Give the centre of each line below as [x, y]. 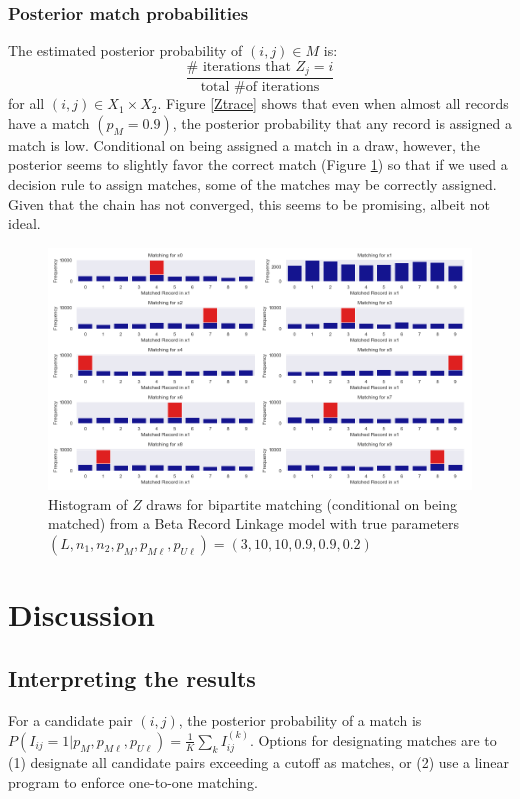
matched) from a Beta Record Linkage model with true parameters [254, 523]
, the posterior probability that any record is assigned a [342, 122]
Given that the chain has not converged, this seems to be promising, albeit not [249, 203]
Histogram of [88, 503]
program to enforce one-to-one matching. [133, 781]
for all [26, 103]
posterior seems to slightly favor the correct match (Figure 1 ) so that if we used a [258, 164]
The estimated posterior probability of [125, 50]
